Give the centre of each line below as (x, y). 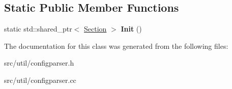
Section (95, 29)
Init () (131, 29)
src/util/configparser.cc (40, 80)
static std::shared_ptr (38, 29)
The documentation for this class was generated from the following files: (116, 46)
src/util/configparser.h (39, 63)
